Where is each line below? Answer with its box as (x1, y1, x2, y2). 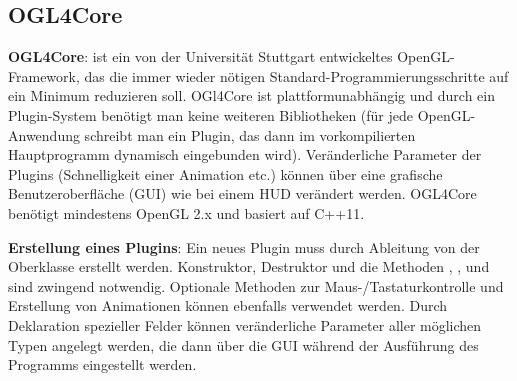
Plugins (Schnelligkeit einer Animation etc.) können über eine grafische (8, 163, 443, 184)
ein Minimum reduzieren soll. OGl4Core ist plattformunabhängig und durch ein (8, 85, 496, 106)
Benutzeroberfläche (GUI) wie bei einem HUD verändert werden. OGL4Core (8, 183, 477, 204)
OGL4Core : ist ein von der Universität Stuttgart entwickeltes (8, 46, 393, 67)
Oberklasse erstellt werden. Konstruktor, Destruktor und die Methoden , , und (8, 256, 490, 277)
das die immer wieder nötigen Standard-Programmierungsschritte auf (84, 65, 509, 86)
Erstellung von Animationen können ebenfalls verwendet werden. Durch (8, 295, 448, 316)
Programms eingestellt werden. (8, 354, 197, 375)
